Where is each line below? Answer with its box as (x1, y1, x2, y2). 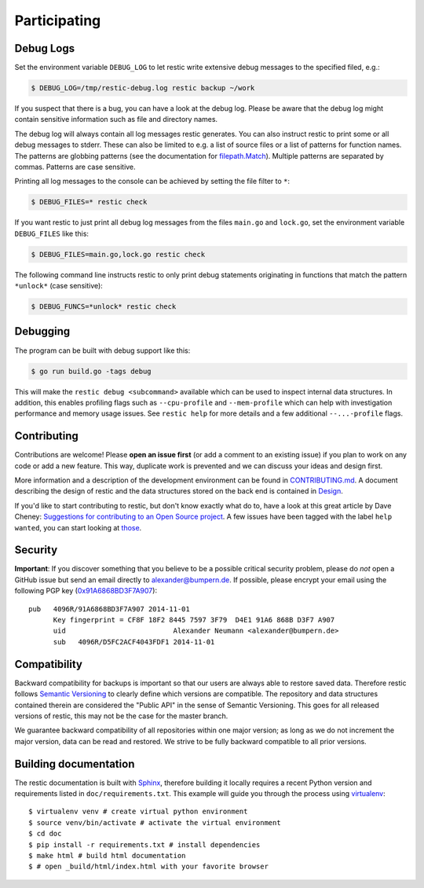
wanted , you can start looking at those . (14, 523, 142, 532)
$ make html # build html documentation (28, 851, 186, 860)
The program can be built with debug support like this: (14, 346, 191, 355)
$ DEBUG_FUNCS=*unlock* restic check (31, 303, 177, 311)
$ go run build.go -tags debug (31, 366, 152, 376)
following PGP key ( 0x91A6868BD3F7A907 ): (14, 586, 157, 596)
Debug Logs (14, 42, 75, 55)
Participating (14, 12, 101, 29)
